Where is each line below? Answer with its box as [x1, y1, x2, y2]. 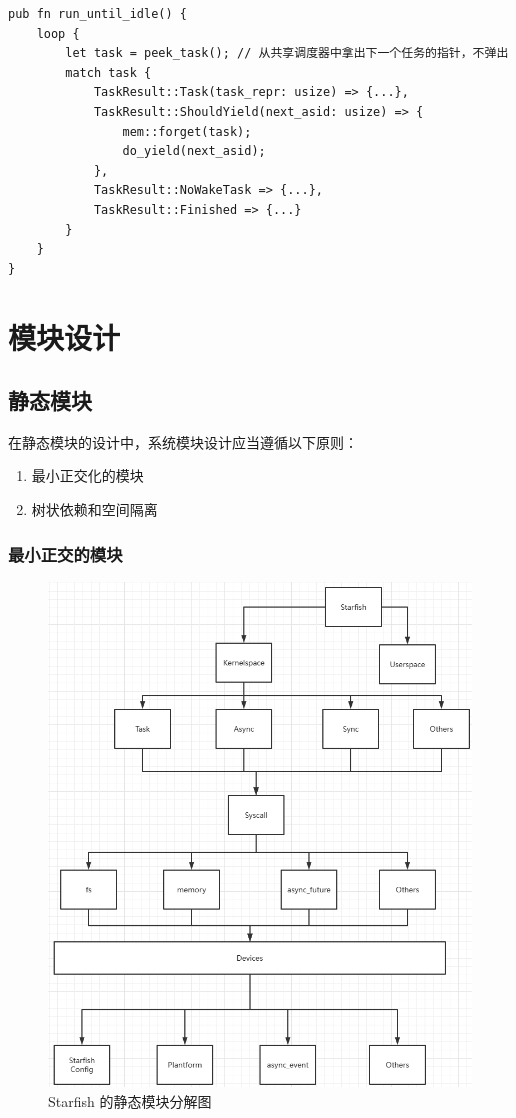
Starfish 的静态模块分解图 [48, 1090, 212, 1111]
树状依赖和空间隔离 [31, 499, 158, 520]
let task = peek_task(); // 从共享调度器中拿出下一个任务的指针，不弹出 [65, 46, 509, 61]
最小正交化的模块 [31, 465, 144, 486]
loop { [36, 26, 80, 41]
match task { [65, 65, 152, 80]
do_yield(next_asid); [122, 144, 266, 159]
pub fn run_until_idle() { [8, 7, 187, 21]
